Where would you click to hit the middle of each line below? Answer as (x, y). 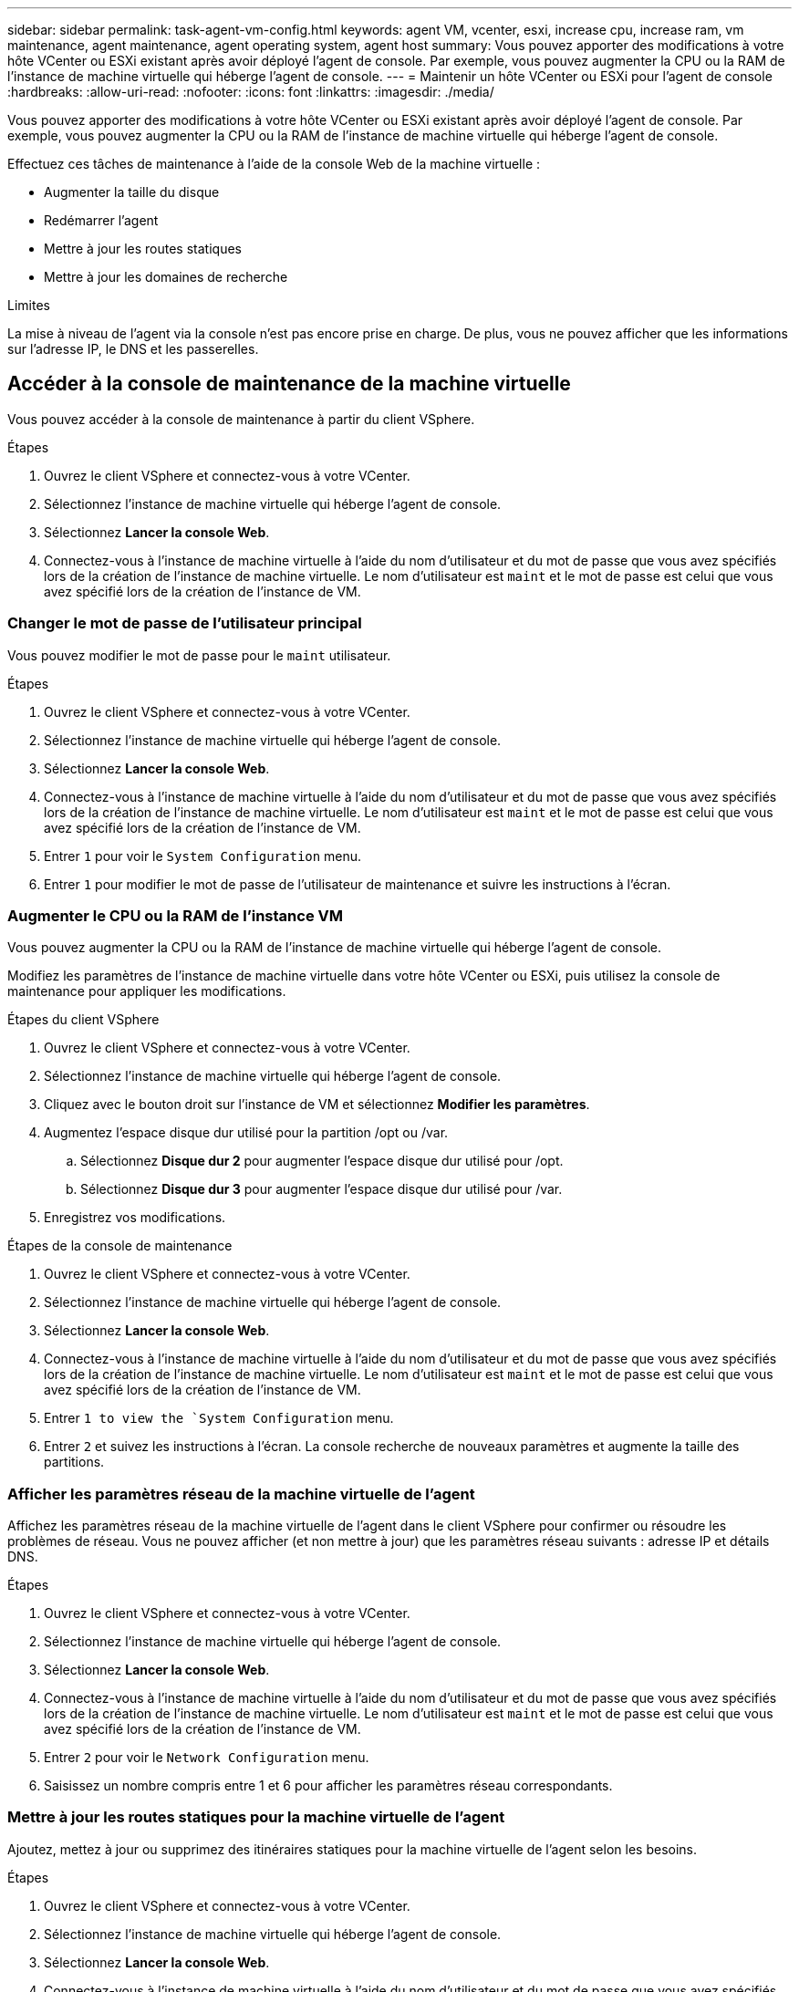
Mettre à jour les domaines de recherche (166, 277)
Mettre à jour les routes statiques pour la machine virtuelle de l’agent (256, 1817)
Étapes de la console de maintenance (120, 1246)
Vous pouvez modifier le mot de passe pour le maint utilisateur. (199, 655)
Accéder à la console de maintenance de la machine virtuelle (289, 384)
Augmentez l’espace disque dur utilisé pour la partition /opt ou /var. (246, 1133)
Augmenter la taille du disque (132, 192)
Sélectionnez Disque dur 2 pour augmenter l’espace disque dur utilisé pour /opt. (322, 1161)
